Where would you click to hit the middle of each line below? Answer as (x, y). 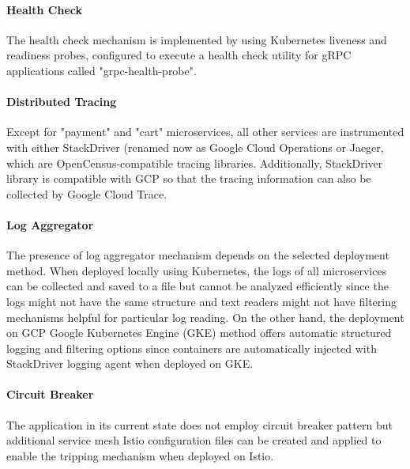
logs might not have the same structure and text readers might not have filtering (201, 301)
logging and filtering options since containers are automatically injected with (192, 348)
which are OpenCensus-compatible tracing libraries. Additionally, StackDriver (195, 163)
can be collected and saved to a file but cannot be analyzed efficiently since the (197, 286)
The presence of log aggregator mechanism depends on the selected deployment (198, 255)
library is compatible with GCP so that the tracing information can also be (189, 178)
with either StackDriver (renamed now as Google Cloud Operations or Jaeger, (195, 147)
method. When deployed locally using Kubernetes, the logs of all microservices (197, 270)
